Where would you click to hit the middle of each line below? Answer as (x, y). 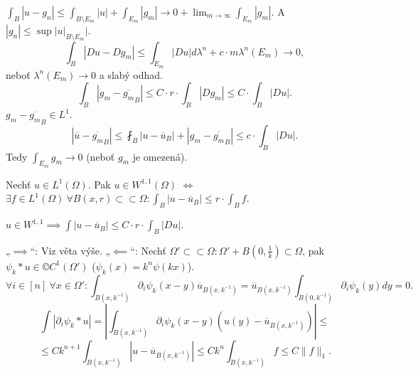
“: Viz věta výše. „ (70, 250)
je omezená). (160, 156)
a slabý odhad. (131, 74)
